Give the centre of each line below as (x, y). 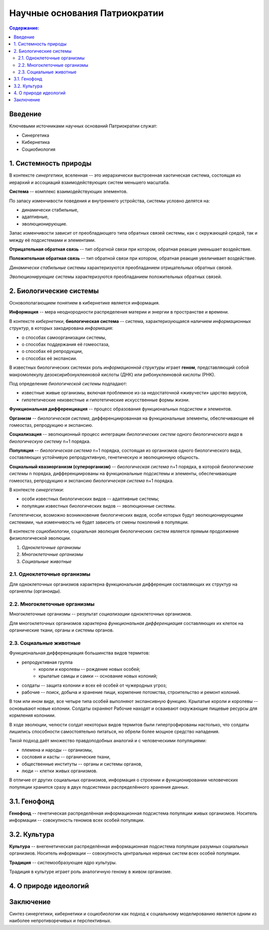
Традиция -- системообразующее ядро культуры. (63, 862)
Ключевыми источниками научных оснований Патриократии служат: (83, 126)
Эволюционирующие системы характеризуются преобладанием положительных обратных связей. (116, 277)
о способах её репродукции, (52, 351)
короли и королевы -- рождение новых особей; (89, 669)
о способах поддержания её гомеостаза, (66, 344)
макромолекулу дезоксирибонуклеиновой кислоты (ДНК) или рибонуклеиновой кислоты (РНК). (112, 374)
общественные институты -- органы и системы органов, (82, 764)
